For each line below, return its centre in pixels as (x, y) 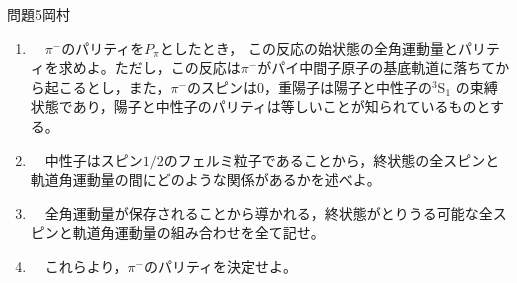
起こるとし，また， (107, 86)
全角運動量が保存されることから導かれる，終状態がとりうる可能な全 (268, 212)
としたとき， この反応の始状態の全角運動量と (308, 47)
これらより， (86, 265)
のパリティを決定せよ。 (220, 265)
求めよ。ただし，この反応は (149, 67)
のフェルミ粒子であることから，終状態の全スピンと (331, 159)
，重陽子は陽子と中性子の (347, 86)
